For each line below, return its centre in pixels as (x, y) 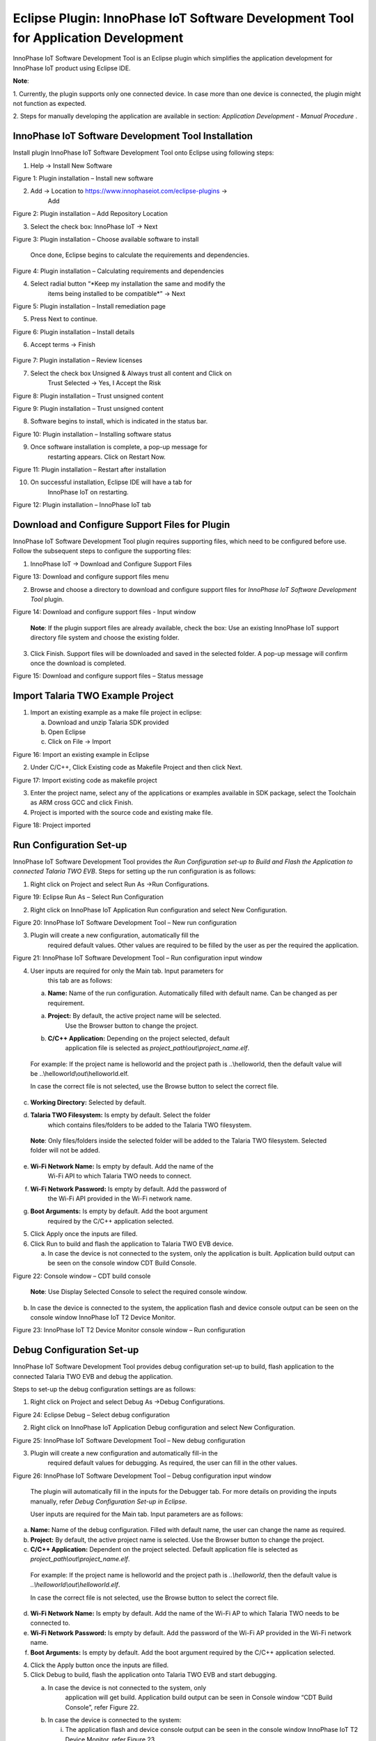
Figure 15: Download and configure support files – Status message (108, 676)
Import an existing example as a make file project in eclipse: (116, 712)
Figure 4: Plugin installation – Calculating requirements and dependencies (118, 271)
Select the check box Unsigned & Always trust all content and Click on (131, 373)
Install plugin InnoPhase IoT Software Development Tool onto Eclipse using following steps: (143, 153)
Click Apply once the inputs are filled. (84, 1234)
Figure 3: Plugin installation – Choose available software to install (106, 239)
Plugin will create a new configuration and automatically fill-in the (124, 1453)
